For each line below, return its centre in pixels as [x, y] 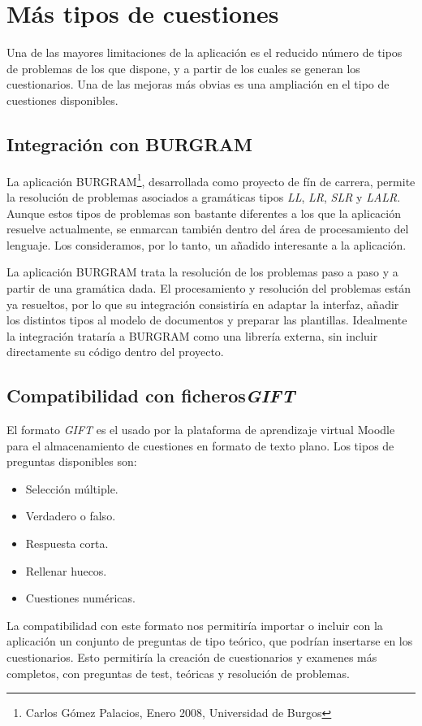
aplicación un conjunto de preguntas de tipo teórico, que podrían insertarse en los [210, 641]
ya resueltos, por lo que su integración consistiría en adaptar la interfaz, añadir [203, 304]
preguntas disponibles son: [72, 461]
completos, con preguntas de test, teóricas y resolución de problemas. [178, 673]
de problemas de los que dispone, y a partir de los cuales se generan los [183, 68]
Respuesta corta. [67, 543]
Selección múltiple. [72, 488]
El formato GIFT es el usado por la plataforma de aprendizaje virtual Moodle [201, 430]
